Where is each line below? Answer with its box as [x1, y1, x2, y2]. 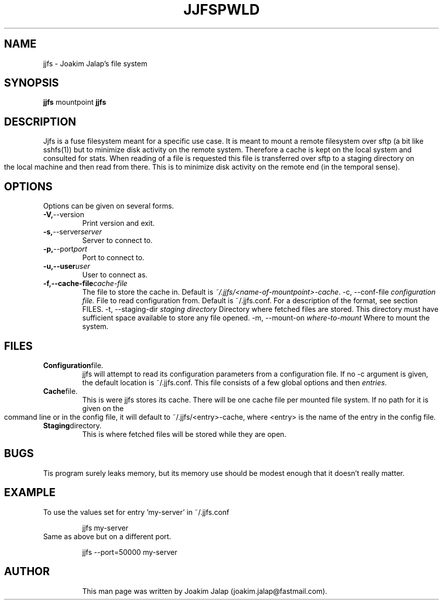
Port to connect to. [82, 253, 145, 262]
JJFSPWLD [183, 1, 260, 18]
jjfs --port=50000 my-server [82, 547, 178, 556]
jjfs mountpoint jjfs [43, 98, 106, 107]
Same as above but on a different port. [43, 532, 171, 541]
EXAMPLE [4, 486, 56, 499]
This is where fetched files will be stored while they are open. [82, 429, 287, 438]
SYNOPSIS [4, 76, 59, 90]
